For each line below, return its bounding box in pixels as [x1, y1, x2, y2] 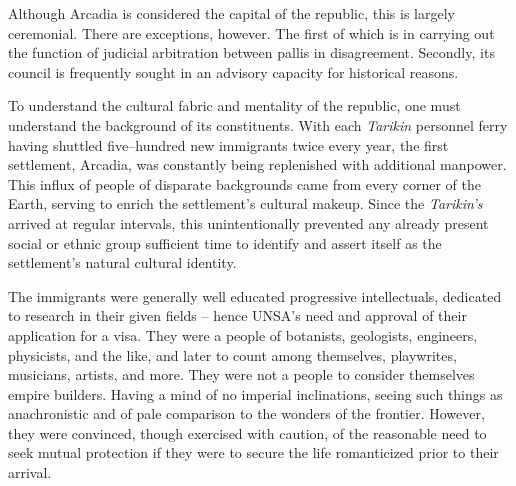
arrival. [8, 462, 52, 483]
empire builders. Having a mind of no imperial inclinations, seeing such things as [8, 383, 503, 404]
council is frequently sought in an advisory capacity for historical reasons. [8, 61, 459, 82]
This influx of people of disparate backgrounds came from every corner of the [8, 173, 481, 194]
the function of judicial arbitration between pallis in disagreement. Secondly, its [8, 42, 495, 63]
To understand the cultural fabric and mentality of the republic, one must [8, 95, 461, 116]
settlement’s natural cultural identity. [8, 252, 237, 273]
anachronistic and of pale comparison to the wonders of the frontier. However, [8, 403, 485, 424]
